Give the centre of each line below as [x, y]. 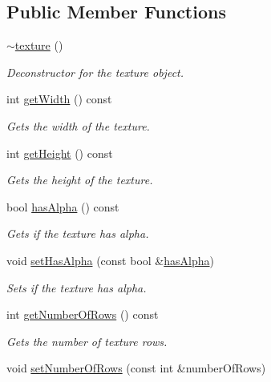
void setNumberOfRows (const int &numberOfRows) [136, 368]
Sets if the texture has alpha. [77, 287]
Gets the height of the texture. [80, 180]
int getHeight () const [60, 153]
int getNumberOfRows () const [83, 314]
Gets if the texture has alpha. [78, 233]
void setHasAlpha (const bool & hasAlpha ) [110, 260]
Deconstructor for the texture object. [95, 72]
